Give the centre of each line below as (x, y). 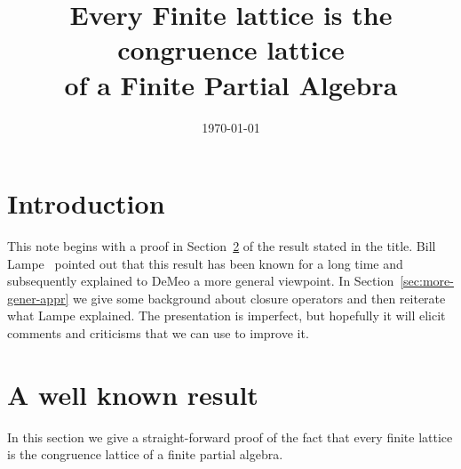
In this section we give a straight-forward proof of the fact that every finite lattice (230, 437)
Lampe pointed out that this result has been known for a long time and (205, 263)
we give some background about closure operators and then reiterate (259, 298)
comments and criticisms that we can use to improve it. (158, 333)
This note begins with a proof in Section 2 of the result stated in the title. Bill (222, 246)
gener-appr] (38, 298)
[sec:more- (427, 281)
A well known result (133, 394)
